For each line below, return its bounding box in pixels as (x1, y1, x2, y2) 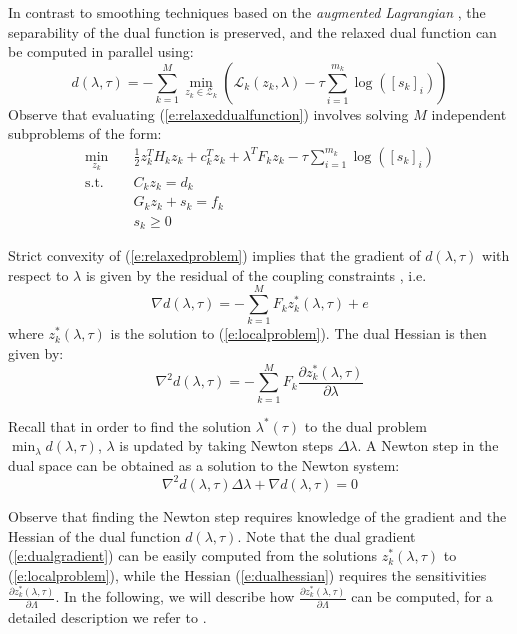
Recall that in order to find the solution (8, 415, 252, 436)
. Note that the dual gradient (237, 525, 416, 546)
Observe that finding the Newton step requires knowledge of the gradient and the (8, 505, 507, 526)
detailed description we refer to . (8, 606, 207, 627)
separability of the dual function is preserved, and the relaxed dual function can (8, 21, 497, 42)
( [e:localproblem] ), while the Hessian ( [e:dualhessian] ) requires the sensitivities (8, 564, 487, 585)
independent (431, 103, 507, 124)
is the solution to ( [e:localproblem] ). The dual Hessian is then (110, 323, 487, 344)
